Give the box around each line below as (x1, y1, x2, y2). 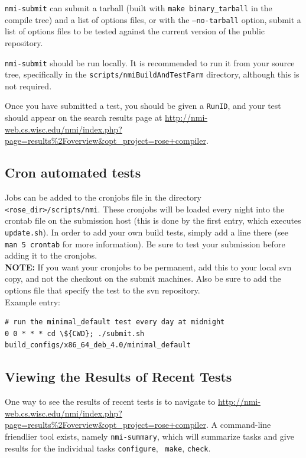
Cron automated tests (5, 163, 141, 182)
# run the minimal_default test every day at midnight (5, 318, 225, 327)
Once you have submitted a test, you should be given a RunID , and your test (5, 99, 281, 112)
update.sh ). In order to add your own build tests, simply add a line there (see (5, 225, 288, 238)
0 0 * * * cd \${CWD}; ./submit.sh (5, 329, 145, 338)
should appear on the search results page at (5, 111, 162, 124)
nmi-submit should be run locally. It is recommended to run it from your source (5, 56, 295, 69)
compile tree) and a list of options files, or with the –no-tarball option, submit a (5, 13, 301, 25)
